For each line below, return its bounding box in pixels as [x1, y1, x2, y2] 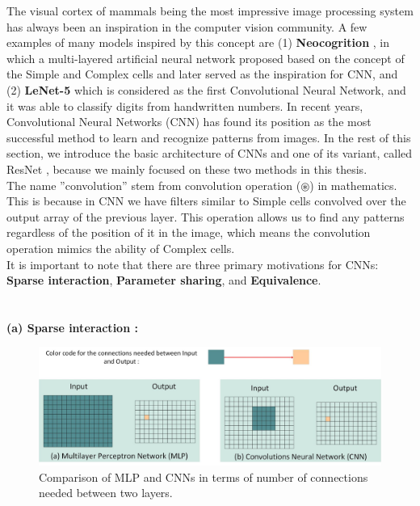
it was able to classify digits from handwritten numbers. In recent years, [6, 97, 363, 114]
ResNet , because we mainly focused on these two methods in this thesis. [6, 160, 367, 177]
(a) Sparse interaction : [6, 318, 138, 335]
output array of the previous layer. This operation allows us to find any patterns [6, 208, 405, 225]
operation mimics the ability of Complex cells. [6, 239, 235, 256]
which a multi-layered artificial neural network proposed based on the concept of [6, 49, 405, 66]
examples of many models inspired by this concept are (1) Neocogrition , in [6, 34, 389, 51]
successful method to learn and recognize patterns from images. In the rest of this [6, 129, 411, 145]
